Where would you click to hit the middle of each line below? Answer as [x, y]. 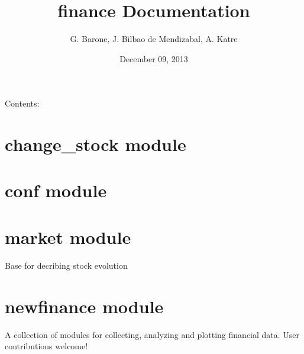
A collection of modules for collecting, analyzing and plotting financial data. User [152, 334]
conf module [56, 190]
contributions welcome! [46, 346]
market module [68, 236]
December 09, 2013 [154, 58]
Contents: [22, 103]
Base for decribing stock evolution [66, 265]
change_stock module [96, 144]
